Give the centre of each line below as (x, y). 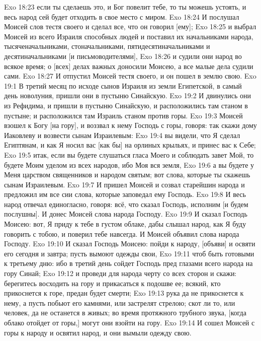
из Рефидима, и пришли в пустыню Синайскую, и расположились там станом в (126, 105)
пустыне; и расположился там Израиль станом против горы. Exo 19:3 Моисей (123, 115)
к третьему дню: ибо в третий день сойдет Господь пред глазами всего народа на (128, 263)
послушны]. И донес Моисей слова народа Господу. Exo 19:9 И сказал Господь (126, 214)
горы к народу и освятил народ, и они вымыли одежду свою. (98, 332)
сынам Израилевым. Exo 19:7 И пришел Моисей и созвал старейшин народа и (124, 184)
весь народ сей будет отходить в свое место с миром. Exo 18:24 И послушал (122, 16)
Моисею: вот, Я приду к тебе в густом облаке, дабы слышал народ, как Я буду (125, 224)
